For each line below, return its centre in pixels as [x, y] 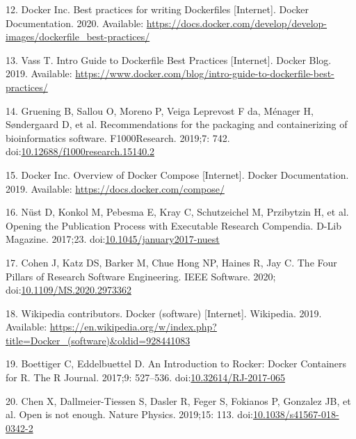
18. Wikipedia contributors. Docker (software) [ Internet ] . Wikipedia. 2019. [164, 313]
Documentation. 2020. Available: [75, 23]
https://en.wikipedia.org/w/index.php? [133, 327]
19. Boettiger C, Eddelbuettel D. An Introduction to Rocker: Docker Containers [176, 364]
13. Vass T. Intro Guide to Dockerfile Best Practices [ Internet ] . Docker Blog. [169, 59]
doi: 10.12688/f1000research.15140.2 [80, 151]
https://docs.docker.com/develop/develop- [237, 23]
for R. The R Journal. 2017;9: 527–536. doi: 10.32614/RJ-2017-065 [146, 377]
